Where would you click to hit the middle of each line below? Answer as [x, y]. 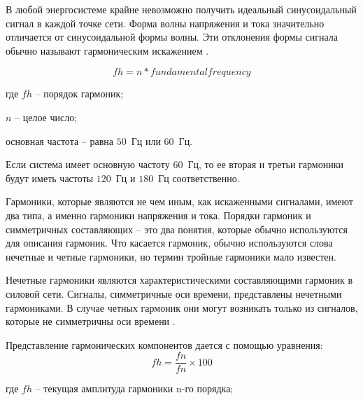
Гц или [146, 140]
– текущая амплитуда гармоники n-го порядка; [134, 388]
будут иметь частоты [50, 178]
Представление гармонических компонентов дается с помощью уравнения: [164, 344]
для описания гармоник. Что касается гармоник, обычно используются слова [169, 243]
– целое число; [46, 117]
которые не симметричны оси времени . [91, 321]
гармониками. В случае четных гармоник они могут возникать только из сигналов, [182, 307]
